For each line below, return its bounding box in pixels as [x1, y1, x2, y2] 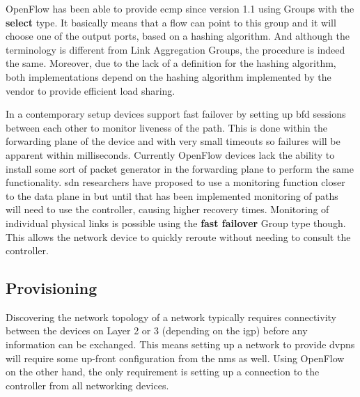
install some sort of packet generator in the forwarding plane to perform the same [6, 161, 354, 176]
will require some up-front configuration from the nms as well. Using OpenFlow [6, 350, 345, 365]
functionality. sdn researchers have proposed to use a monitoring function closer [6, 175, 345, 189]
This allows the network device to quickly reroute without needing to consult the [6, 229, 351, 244]
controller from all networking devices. [6, 377, 169, 392]
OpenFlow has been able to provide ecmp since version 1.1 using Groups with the [6, 1, 354, 15]
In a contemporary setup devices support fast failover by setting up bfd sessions [6, 107, 346, 121]
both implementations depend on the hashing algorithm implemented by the [6, 69, 331, 84]
